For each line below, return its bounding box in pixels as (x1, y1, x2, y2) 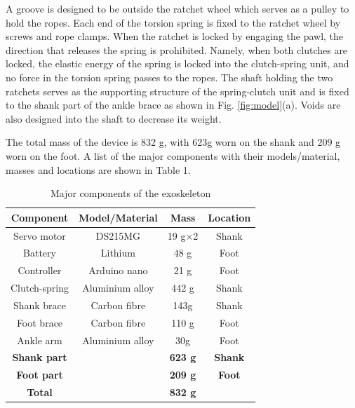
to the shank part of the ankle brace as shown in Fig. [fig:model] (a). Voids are (6, 97, 341, 112)
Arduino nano (88, 263, 148, 278)
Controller (18, 263, 62, 278)
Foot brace (16, 315, 63, 329)
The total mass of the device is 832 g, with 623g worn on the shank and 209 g (6, 135, 341, 149)
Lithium (100, 245, 135, 260)
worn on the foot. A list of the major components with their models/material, (6, 148, 340, 163)
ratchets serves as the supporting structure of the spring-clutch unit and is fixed (6, 83, 349, 98)
